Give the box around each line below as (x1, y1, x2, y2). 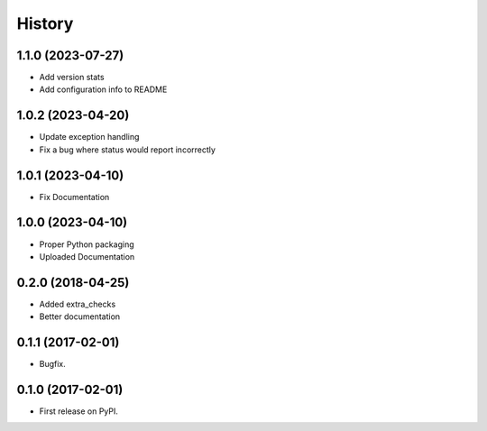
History (16, 14, 74, 33)
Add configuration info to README (39, 84, 168, 95)
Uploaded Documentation (39, 251, 135, 261)
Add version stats (39, 72, 105, 83)
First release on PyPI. (39, 406, 119, 417)
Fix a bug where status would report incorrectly (39, 144, 216, 155)
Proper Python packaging (39, 239, 134, 250)
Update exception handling (39, 132, 140, 142)
